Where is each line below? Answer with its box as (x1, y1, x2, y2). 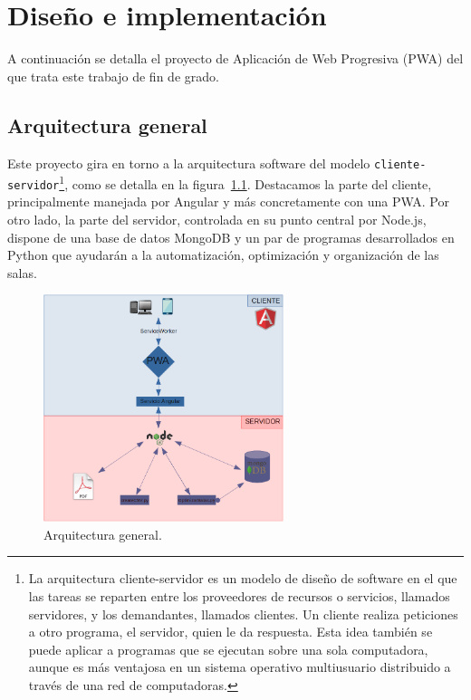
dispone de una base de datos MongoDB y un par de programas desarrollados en (7, 227, 455, 246)
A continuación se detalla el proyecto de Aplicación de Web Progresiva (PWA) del (7, 49, 464, 68)
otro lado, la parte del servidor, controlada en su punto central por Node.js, (7, 210, 427, 229)
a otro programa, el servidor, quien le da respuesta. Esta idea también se (28, 622, 433, 641)
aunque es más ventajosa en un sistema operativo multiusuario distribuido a (28, 657, 451, 676)
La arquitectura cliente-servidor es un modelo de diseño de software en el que (28, 569, 457, 588)
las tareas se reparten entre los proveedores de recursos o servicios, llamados (28, 586, 450, 605)
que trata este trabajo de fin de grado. (7, 66, 219, 85)
